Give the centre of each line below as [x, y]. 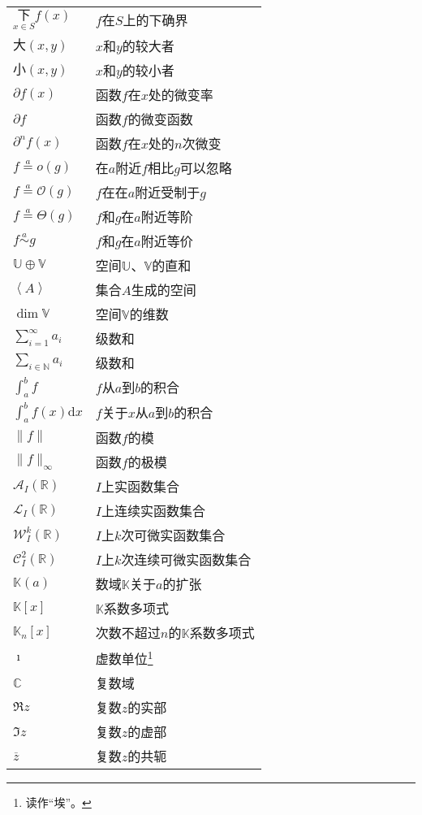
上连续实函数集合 [153, 510]
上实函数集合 [140, 486]
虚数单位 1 [124, 657]
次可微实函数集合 [173, 535]
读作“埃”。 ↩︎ [58, 802]
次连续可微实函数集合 [186, 559]
